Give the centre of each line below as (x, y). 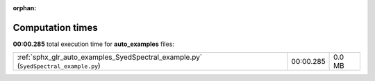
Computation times (55, 27)
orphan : (25, 8)
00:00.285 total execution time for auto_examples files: (94, 44)
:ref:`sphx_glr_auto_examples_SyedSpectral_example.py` (110, 57)
